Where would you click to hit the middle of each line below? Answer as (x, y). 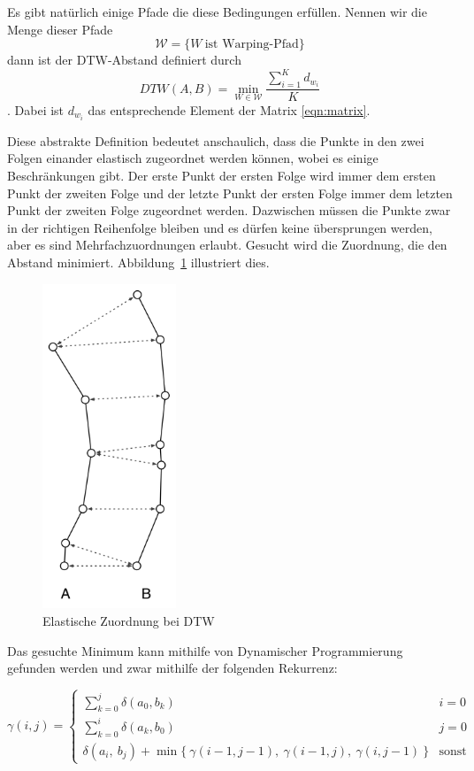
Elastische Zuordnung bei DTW (129, 620)
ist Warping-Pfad (252, 45)
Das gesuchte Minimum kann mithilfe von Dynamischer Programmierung (205, 650)
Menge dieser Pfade (60, 29)
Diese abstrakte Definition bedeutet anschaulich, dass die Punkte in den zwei (216, 140)
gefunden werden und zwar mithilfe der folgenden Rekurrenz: (172, 668)
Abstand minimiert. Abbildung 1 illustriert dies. (138, 262)
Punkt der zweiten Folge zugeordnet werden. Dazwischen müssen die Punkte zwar (229, 210)
